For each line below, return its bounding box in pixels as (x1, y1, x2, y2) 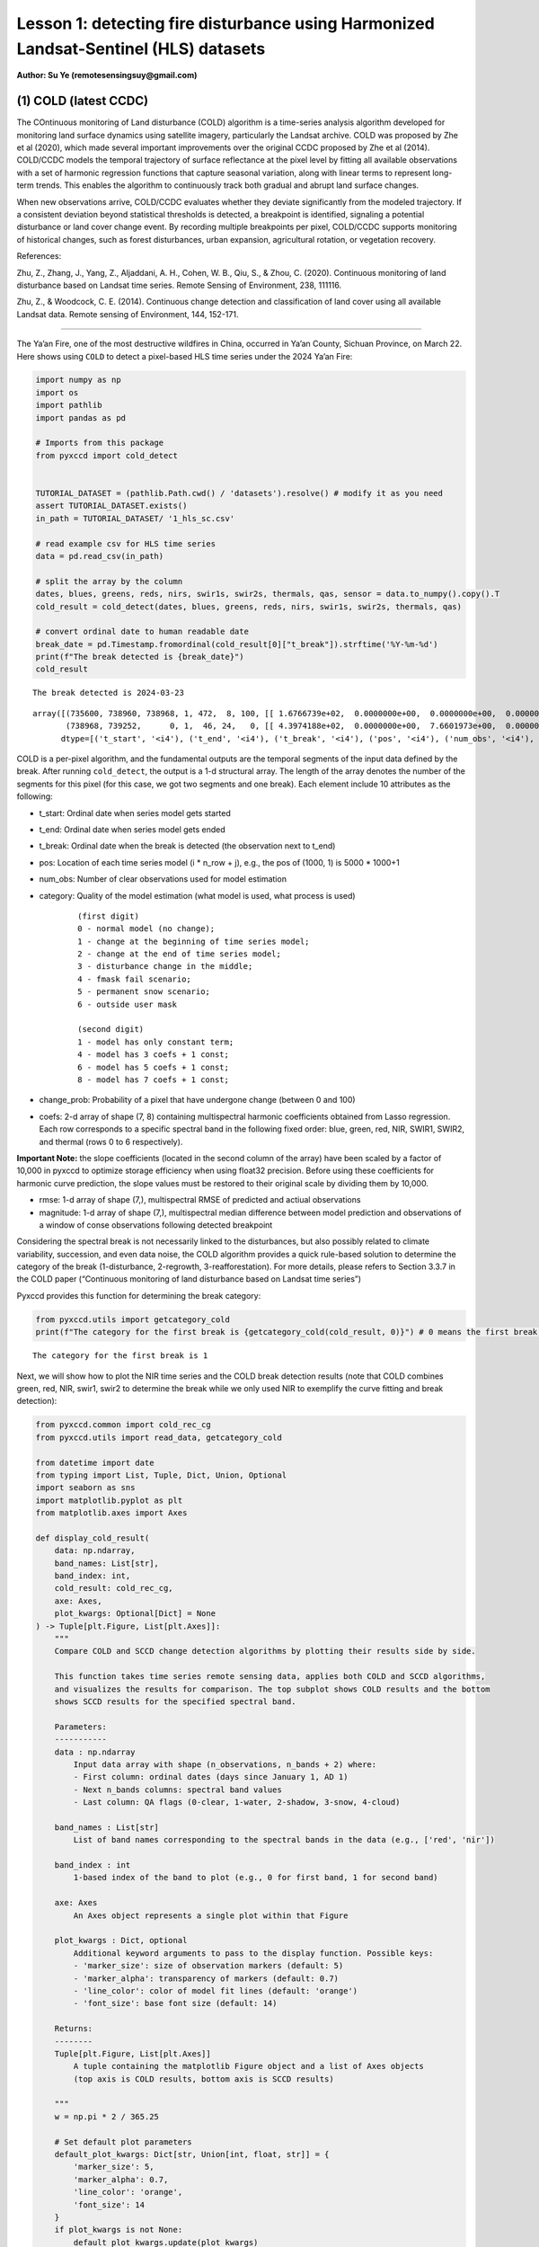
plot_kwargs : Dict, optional (54, 1935, 188, 1946)
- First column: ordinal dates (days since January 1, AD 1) (73, 1772, 349, 1782)
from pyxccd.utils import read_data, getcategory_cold (35, 1432, 282, 1443)
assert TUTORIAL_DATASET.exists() (35, 501, 188, 511)
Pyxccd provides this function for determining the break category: (16, 1290, 261, 1301)
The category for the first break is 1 (32, 1351, 208, 1361)
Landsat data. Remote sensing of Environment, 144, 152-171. (16, 308, 239, 319)
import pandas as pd (35, 413, 126, 422)
